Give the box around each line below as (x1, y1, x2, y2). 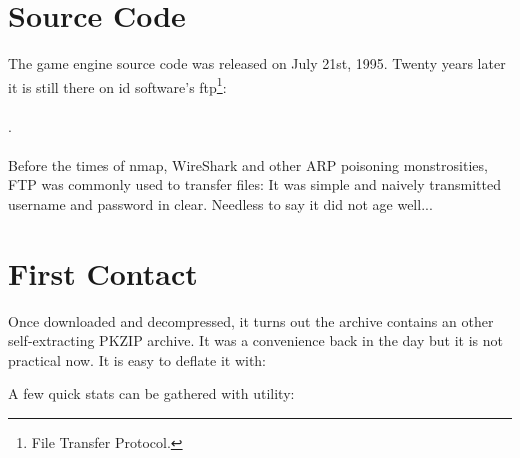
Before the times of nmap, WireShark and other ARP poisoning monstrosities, (8, 154, 488, 175)
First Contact (8, 252, 198, 293)
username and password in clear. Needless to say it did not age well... (8, 193, 433, 214)
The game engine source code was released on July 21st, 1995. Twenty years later (8, 53, 506, 74)
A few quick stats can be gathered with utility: (8, 383, 295, 404)
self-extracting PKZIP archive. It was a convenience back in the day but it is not (8, 330, 503, 351)
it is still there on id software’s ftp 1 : (8, 73, 227, 97)
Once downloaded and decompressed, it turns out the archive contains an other (8, 310, 494, 331)
